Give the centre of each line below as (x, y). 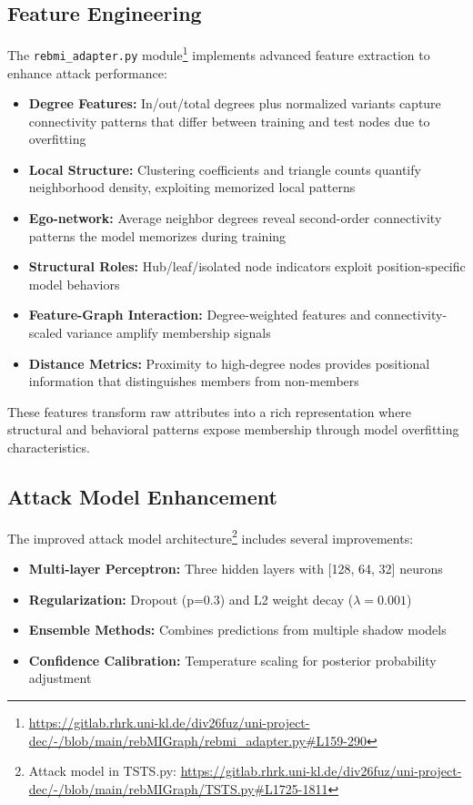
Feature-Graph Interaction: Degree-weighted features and (200, 315)
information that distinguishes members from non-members (194, 381)
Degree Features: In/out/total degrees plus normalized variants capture (235, 103)
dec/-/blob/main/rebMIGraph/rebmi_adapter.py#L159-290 (197, 740)
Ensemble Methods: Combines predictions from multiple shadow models (237, 630)
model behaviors (74, 284)
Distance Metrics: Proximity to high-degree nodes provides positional (229, 363)
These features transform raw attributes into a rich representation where (210, 411)
